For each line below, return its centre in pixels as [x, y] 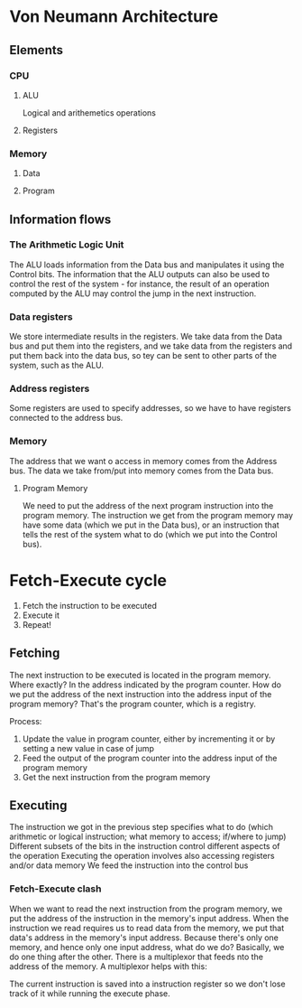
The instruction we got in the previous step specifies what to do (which [141, 827]
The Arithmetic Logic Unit [67, 245]
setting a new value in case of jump [88, 748]
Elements [37, 50]
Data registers [41, 316]
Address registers [50, 388]
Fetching [35, 653]
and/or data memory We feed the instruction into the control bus [129, 865]
